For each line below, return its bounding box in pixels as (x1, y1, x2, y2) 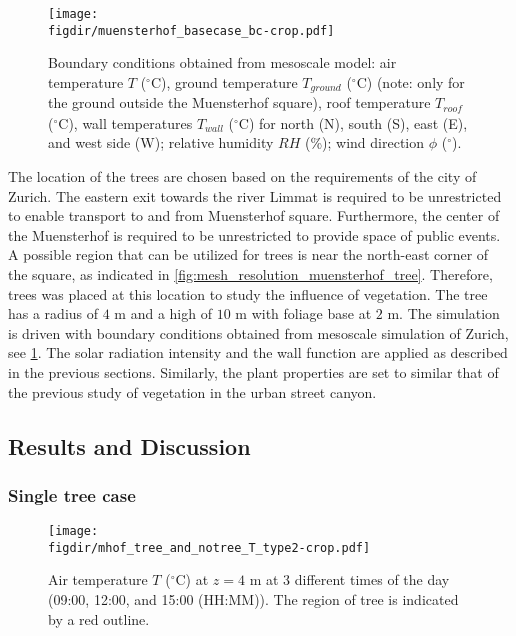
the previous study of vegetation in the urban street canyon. (8, 381, 377, 402)
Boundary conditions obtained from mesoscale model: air (48, 52, 397, 73)
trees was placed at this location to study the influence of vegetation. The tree (8, 283, 488, 304)
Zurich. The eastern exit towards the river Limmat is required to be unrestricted (8, 185, 502, 206)
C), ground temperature (150, 71, 298, 92)
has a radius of (8, 303, 99, 324)
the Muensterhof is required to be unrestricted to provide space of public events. (8, 224, 501, 245)
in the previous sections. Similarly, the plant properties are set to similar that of (8, 361, 499, 382)
